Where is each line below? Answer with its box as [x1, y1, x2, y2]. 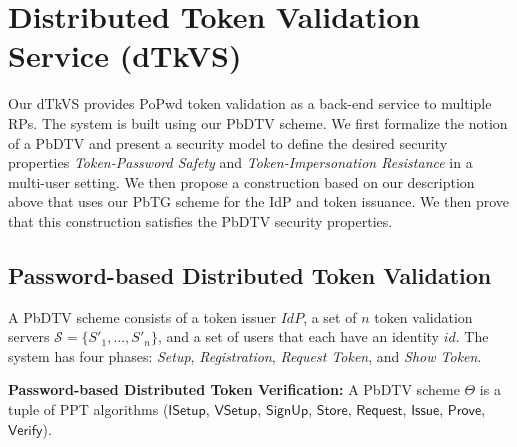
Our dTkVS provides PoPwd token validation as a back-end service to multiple [8, 93, 492, 114]
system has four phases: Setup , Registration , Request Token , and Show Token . [8, 345, 482, 366]
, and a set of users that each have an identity [157, 326, 439, 347]
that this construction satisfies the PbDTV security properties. [8, 210, 393, 231]
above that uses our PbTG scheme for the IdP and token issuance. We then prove [8, 191, 510, 212]
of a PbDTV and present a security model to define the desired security [8, 132, 448, 153]
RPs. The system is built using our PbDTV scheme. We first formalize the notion [8, 112, 508, 133]
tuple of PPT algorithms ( [8, 399, 169, 420]
